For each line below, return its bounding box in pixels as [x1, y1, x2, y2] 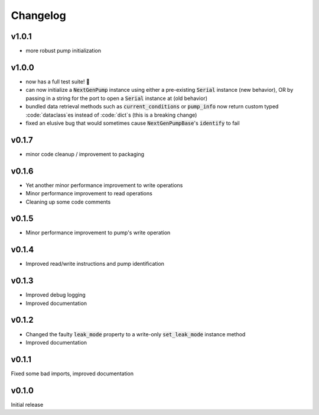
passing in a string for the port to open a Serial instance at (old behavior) [25, 95, 208, 102]
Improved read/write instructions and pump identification [25, 260, 165, 268]
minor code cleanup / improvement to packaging [25, 150, 145, 157]
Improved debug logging [25, 291, 86, 298]
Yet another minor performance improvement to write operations [25, 181, 183, 189]
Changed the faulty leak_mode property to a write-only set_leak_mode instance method [25, 330, 246, 337]
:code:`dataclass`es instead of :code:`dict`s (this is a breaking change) [25, 111, 197, 118]
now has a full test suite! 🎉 [25, 78, 90, 85]
